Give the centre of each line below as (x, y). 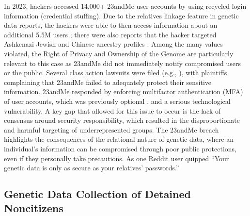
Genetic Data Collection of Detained (97, 194)
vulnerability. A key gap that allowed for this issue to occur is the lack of (112, 110)
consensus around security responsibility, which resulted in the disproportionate (122, 120)
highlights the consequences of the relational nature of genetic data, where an (119, 139)
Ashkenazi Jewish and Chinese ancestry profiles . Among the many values (113, 44)
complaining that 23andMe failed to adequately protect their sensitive (108, 82)
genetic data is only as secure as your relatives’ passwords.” (92, 168)
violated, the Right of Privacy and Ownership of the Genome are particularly (119, 53)
